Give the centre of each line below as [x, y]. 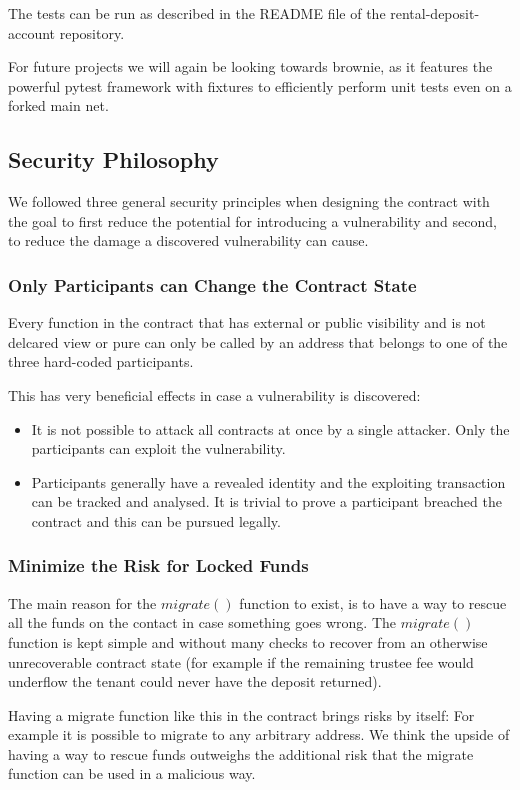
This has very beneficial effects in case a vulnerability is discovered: [214, 394]
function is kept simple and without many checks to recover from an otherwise [248, 641]
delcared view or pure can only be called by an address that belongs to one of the [258, 341]
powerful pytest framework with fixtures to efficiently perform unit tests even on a [260, 85]
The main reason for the [82, 602]
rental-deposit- [435, 13]
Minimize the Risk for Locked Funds [158, 565]
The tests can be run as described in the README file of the [197, 13]
